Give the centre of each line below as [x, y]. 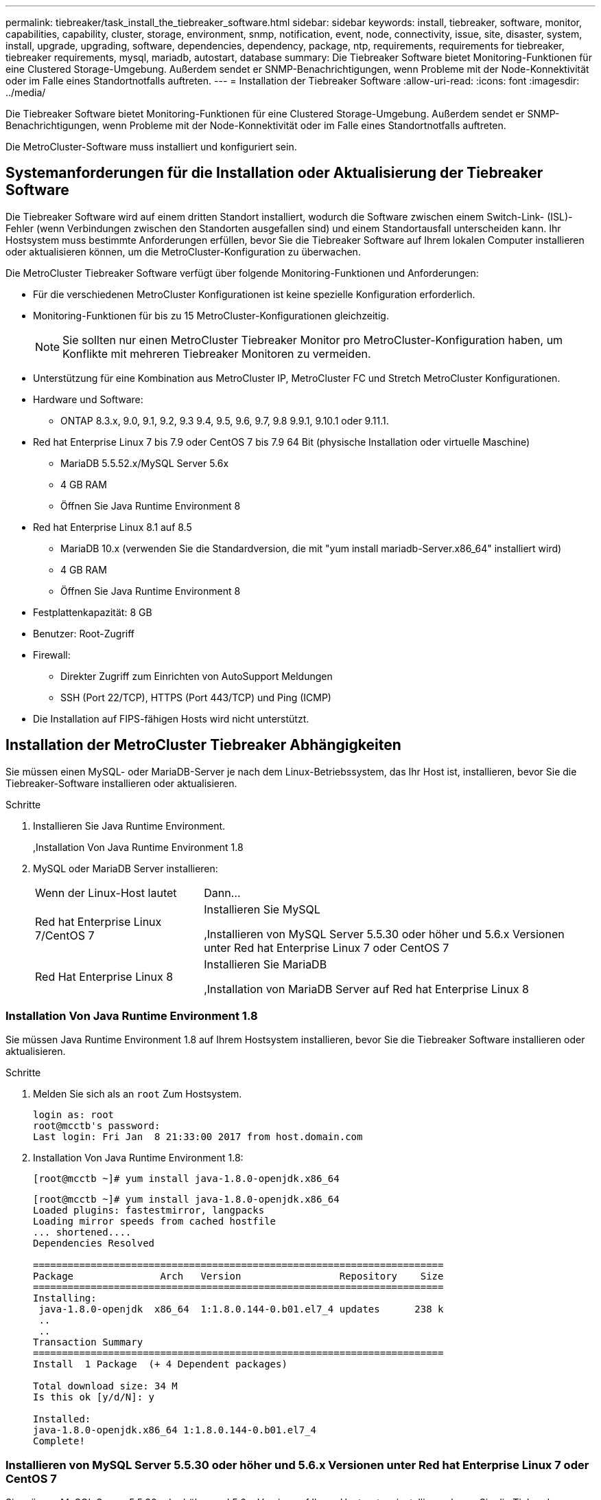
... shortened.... [82, 1232]
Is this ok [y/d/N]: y [94, 1397]
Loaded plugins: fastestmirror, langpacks [149, 1211]
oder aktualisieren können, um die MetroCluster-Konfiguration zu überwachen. [183, 251]
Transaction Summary [88, 1342]
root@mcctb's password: [97, 1126]
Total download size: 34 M [105, 1386]
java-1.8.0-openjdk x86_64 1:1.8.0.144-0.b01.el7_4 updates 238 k [241, 1309]
